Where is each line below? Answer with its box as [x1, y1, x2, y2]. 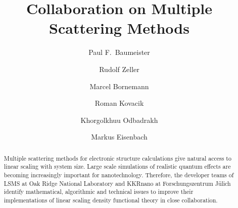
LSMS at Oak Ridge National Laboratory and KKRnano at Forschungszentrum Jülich [4, 179, 231, 187]
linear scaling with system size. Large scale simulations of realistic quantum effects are [4, 162, 231, 171]
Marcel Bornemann [89, 81, 149, 91]
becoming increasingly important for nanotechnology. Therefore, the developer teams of [4, 170, 234, 179]
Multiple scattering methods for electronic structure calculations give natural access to [4, 154, 231, 162]
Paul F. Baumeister [88, 47, 150, 57]
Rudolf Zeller [99, 63, 139, 74]
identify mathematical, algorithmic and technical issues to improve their [4, 187, 194, 196]
